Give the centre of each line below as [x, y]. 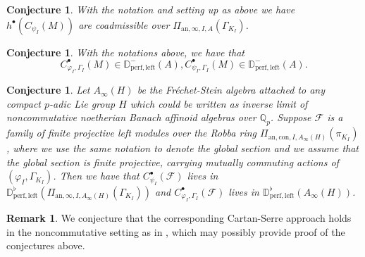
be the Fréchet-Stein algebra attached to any [231, 90]
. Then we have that [96, 176]
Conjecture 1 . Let [48, 90]
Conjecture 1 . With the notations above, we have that [125, 52]
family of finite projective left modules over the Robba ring [132, 133]
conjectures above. [46, 245]
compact [24, 103]
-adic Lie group [82, 103]
